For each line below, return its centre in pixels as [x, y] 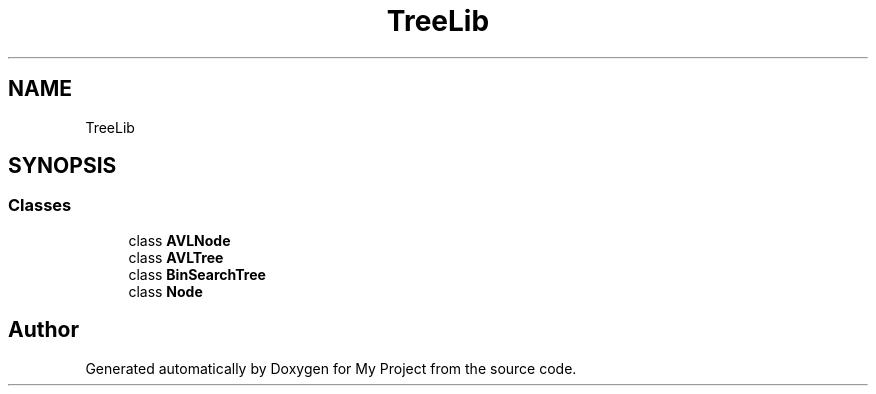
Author [43, 330]
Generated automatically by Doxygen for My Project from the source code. [331, 368]
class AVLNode [179, 240]
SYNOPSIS [62, 166]
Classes [40, 205]
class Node [165, 291]
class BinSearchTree [197, 274]
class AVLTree [176, 257]
